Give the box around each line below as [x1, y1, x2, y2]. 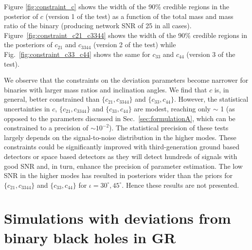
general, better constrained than [4, 94, 100, 104]
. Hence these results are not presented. [122, 179, 239, 190]
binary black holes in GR [4, 227, 176, 247]
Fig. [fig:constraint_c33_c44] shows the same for [4, 49, 150, 59]
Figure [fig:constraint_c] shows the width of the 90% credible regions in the [4, 1, 230, 11]
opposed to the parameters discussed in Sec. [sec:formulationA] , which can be [4, 113, 235, 123]
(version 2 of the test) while [93, 39, 176, 50]
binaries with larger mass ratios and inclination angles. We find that [4, 84, 207, 94]
